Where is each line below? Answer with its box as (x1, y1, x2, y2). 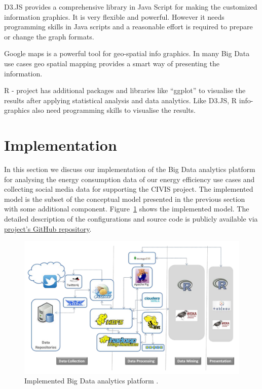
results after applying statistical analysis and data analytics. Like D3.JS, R (4, 95, 237, 105)
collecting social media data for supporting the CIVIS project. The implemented (4, 184, 253, 194)
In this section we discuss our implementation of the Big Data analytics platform (4, 164, 255, 175)
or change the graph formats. (4, 31, 94, 41)
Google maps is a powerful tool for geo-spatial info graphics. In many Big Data (4, 48, 250, 59)
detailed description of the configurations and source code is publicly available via (4, 213, 258, 224)
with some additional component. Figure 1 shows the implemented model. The (4, 203, 249, 214)
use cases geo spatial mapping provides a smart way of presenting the (4, 58, 219, 68)
